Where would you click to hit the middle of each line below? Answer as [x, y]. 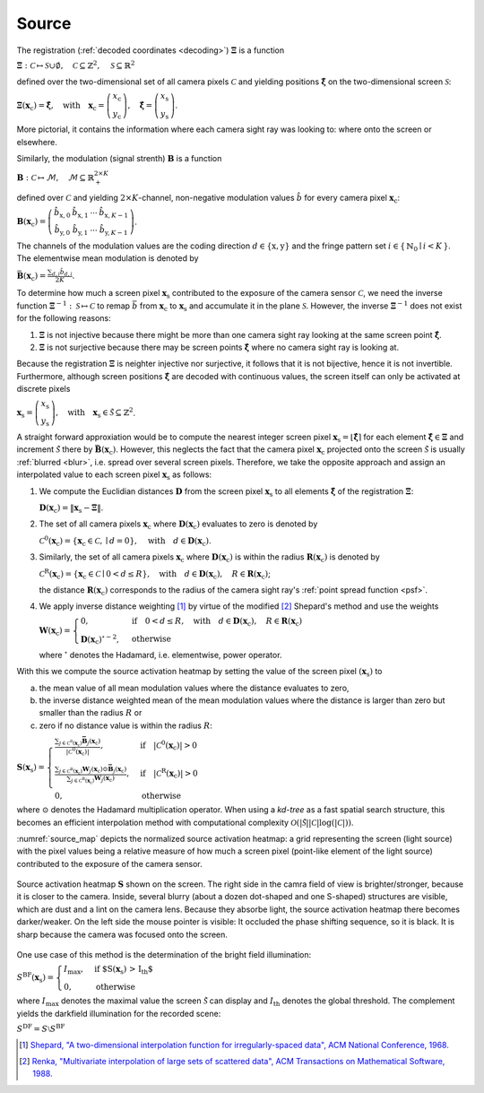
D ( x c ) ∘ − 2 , [100, 639]
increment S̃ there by [55, 449]
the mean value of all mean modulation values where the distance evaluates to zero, [194, 688]
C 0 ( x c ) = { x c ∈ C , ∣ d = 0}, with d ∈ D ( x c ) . [125, 541]
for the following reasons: [64, 318]
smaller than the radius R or [91, 713]
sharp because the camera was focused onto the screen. [122, 934]
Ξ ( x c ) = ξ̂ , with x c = [60, 106]
